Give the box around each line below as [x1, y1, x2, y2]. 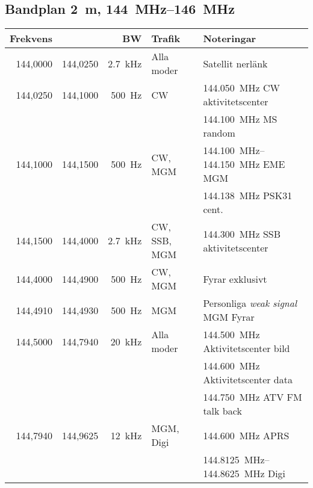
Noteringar [203, 31, 256, 46]
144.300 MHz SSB [203, 226, 281, 241]
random [203, 126, 235, 140]
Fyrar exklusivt [203, 271, 267, 286]
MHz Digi [244, 466, 286, 481]
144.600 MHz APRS [203, 428, 290, 442]
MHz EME [239, 157, 285, 171]
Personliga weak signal [203, 296, 297, 310]
